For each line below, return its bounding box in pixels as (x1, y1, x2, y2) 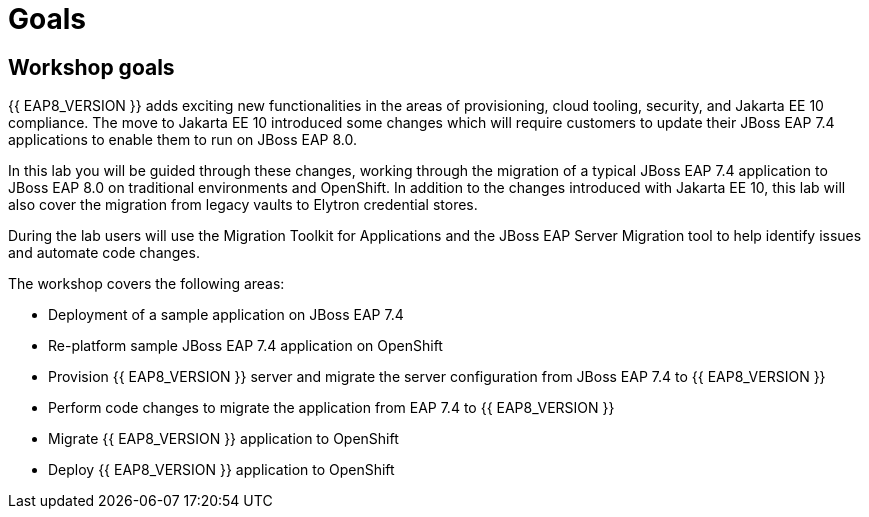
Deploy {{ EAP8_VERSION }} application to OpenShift (48, 461, 395, 479)
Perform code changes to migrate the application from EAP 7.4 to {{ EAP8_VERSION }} (48, 399, 615, 417)
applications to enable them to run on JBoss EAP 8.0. (8, 131, 357, 149)
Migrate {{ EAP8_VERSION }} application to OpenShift (48, 430, 399, 448)
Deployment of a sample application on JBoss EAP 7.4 (48, 306, 404, 324)
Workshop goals (8, 54, 175, 80)
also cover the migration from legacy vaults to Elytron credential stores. (8, 196, 478, 214)
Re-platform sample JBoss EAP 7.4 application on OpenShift (48, 337, 443, 355)
